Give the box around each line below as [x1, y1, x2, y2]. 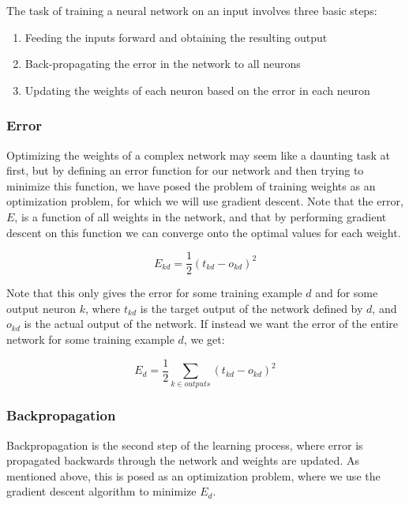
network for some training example [6, 331, 174, 347]
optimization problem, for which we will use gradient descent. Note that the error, [6, 193, 403, 209]
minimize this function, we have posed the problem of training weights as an [6, 177, 376, 194]
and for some [315, 285, 378, 301]
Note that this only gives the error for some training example [6, 285, 302, 301]
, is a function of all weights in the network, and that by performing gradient [14, 208, 387, 224]
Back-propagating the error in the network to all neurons [24, 55, 301, 72]
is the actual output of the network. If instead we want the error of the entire [24, 315, 399, 332]
